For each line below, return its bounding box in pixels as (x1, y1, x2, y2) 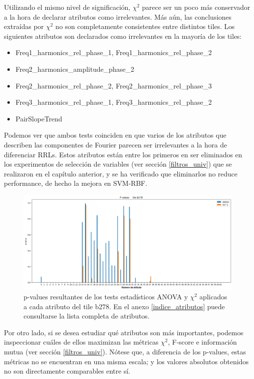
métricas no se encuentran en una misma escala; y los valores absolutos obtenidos (4, 356, 249, 366)
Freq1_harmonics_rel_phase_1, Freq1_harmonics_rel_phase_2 (15, 47, 212, 58)
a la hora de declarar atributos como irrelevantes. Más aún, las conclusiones (4, 11, 232, 22)
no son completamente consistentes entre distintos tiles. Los (55, 21, 235, 31)
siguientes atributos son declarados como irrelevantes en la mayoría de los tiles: (4, 30, 242, 41)
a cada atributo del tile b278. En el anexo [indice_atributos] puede (24, 301, 225, 311)
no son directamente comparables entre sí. (4, 366, 130, 376)
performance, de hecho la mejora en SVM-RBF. (4, 178, 147, 188)
